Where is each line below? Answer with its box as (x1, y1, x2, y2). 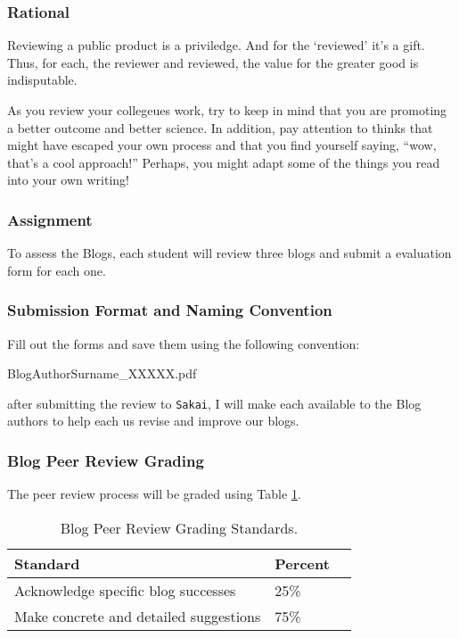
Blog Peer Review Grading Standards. (60, 517, 299, 538)
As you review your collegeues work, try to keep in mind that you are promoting (7, 101, 447, 119)
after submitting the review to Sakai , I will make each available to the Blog (7, 394, 422, 412)
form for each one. (7, 261, 106, 279)
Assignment (7, 208, 93, 230)
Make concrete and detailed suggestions (14, 605, 261, 626)
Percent (275, 552, 330, 574)
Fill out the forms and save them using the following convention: (7, 334, 360, 352)
